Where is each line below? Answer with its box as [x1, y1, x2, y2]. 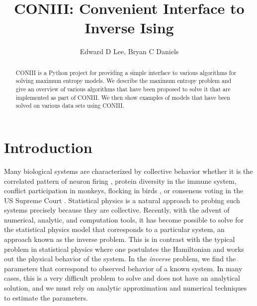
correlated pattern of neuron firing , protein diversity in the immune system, [4, 175, 237, 186]
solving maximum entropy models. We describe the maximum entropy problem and [15, 76, 232, 85]
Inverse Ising [85, 17, 174, 38]
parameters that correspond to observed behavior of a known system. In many [4, 263, 243, 273]
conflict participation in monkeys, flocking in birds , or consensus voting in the [4, 185, 244, 196]
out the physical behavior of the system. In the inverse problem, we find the [4, 253, 236, 264]
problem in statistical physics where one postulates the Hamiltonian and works [4, 243, 244, 254]
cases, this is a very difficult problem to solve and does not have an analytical [4, 273, 240, 283]
